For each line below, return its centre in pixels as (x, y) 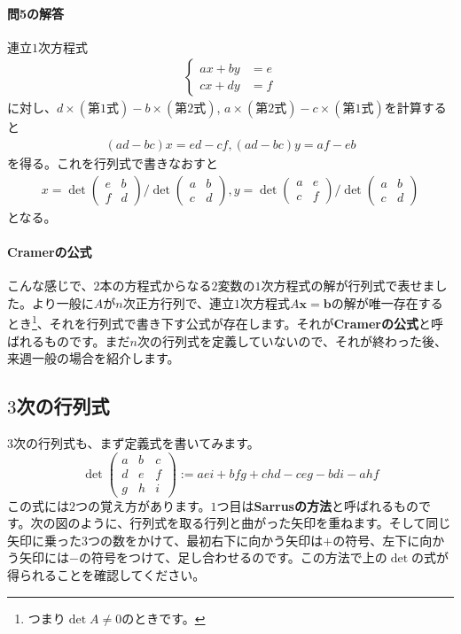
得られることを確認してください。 (106, 575)
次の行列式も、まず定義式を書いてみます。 (137, 442)
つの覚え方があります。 (143, 505)
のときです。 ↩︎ (164, 618)
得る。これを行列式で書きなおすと (118, 163)
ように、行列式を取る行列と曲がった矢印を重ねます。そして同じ (266, 523)
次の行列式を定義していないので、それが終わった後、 (293, 340)
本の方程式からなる (156, 286)
